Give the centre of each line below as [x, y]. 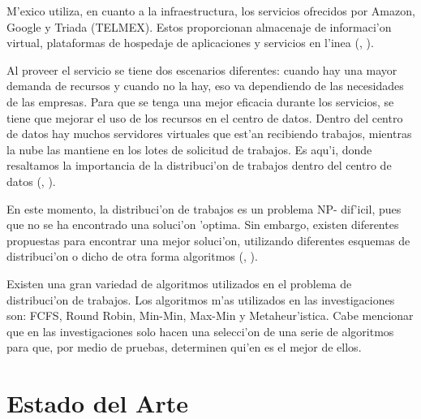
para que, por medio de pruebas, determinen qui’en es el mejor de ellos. [184, 347]
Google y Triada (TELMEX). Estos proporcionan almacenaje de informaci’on [199, 26]
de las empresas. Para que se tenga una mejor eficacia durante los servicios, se [200, 101]
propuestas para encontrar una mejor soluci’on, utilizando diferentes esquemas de [208, 240]
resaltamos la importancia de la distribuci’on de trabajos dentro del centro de [199, 165]
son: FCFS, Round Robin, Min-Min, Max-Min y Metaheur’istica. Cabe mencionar [210, 315]
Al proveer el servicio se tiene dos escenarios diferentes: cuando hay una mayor [202, 69]
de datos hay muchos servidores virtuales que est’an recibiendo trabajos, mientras [209, 134]
